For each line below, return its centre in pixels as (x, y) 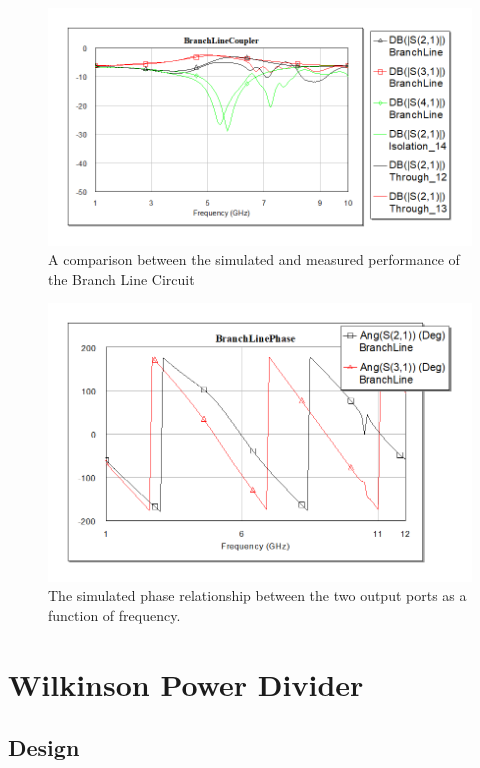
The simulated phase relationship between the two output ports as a (257, 595)
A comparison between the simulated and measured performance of (254, 259)
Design (44, 747)
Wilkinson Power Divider (186, 683)
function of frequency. (114, 614)
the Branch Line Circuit (121, 278)
